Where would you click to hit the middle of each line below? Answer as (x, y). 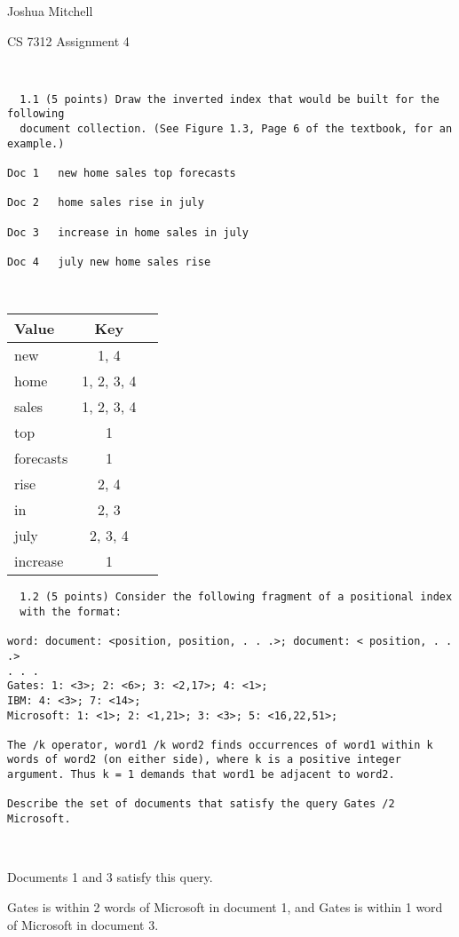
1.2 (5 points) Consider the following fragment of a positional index (236, 597)
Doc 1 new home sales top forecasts (122, 174)
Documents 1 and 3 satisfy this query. (110, 877)
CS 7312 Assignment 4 (68, 40)
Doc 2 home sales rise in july (106, 203)
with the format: (71, 611)
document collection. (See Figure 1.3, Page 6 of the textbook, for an (236, 129)
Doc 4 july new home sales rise (109, 262)
